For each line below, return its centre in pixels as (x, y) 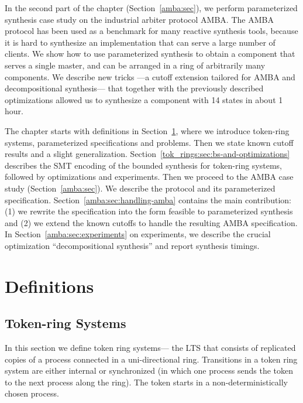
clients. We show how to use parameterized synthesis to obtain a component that (150, 54)
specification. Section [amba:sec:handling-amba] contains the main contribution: (148, 199)
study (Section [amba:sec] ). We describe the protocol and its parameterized (140, 188)
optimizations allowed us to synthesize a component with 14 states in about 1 (144, 99)
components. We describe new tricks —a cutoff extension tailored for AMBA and (150, 76)
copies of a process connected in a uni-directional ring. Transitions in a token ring (151, 359)
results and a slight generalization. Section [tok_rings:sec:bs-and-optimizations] (147, 154)
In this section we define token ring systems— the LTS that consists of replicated (150, 348)
